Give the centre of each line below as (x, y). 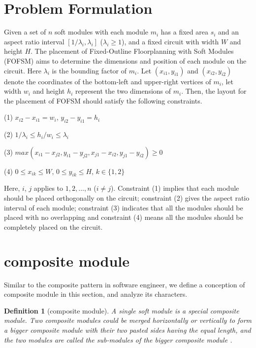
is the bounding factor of (89, 70)
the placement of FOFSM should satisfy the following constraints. (103, 100)
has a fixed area (184, 32)
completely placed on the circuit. (53, 226)
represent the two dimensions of (123, 91)
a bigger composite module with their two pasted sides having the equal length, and (128, 330)
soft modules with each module (101, 32)
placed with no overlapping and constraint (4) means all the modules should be (124, 217)
